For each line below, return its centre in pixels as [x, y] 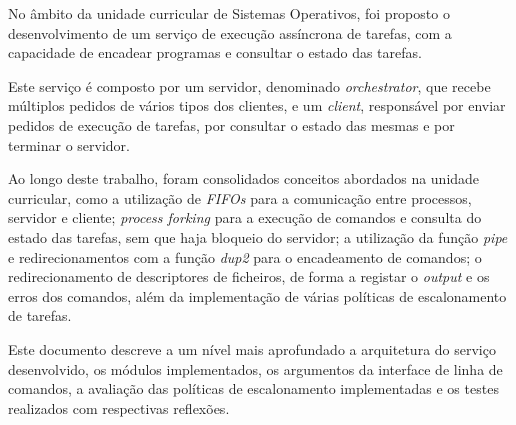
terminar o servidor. [69, 144]
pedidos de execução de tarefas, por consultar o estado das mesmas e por [231, 124]
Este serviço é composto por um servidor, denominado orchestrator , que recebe [249, 85]
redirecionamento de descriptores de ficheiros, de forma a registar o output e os [249, 276]
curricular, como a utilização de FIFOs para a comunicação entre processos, [240, 197]
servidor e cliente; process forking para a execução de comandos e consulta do [245, 217]
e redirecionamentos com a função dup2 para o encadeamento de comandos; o [245, 256]
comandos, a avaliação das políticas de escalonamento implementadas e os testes [253, 388]
